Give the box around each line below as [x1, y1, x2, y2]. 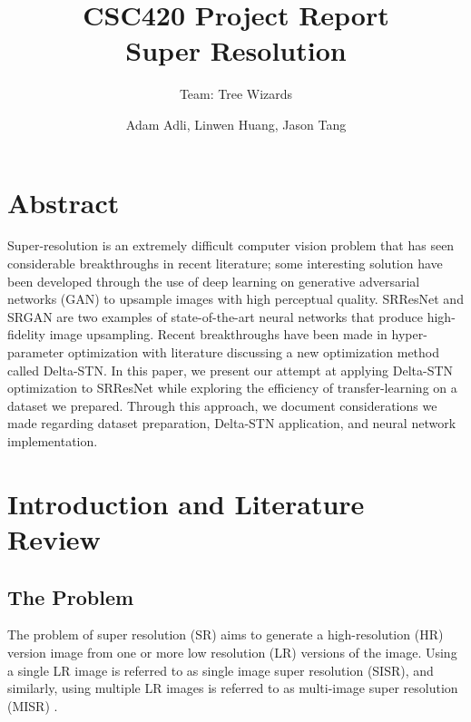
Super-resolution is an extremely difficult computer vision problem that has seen [7, 236, 455, 255]
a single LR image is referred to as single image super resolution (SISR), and [7, 660, 434, 679]
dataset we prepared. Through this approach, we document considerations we [7, 395, 437, 415]
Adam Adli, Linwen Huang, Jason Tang [125, 114, 347, 133]
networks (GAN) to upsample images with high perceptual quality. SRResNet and [7, 289, 464, 308]
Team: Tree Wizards [179, 84, 293, 103]
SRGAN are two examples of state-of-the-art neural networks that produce [7, 307, 424, 326]
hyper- [391, 325, 427, 344]
